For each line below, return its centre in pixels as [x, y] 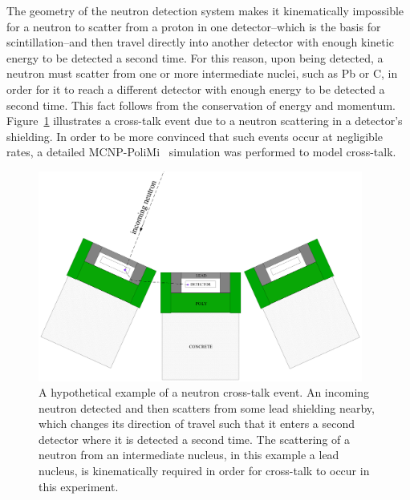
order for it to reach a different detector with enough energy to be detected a [196, 89]
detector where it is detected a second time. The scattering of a [194, 439]
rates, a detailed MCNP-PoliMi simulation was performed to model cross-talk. [201, 152]
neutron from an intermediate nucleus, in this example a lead [189, 455]
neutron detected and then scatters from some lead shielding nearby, [207, 407]
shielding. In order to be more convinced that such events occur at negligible [195, 136]
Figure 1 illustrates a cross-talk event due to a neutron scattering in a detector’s [205, 121]
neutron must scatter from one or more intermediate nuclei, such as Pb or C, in [202, 73]
